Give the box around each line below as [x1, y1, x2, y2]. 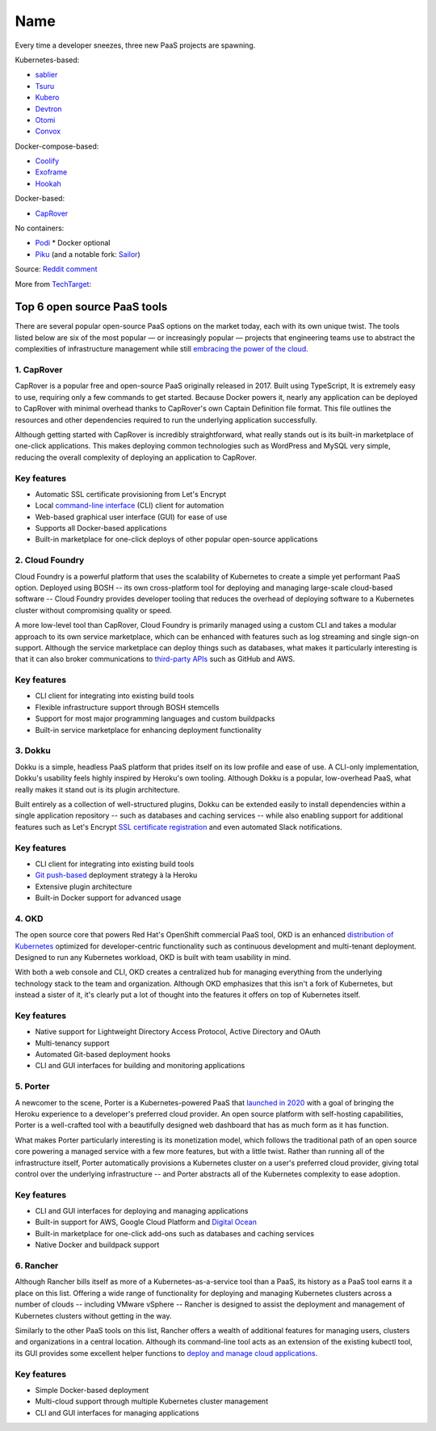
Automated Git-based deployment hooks [35, 1050, 171, 1059]
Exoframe [35, 167, 68, 177]
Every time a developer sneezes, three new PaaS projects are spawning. [15, 40, 256, 50]
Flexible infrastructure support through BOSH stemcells [35, 702, 220, 712]
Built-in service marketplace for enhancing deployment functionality [35, 725, 262, 734]
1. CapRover [15, 364, 64, 376]
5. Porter [15, 1081, 50, 1092]
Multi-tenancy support [35, 1038, 110, 1048]
